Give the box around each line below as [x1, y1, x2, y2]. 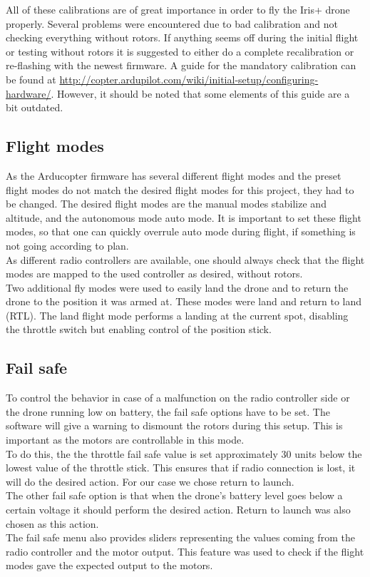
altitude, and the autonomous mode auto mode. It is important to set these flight [6, 210, 361, 225]
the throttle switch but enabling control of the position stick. [6, 322, 272, 337]
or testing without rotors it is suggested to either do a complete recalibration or [6, 44, 354, 58]
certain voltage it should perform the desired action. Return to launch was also [6, 502, 351, 517]
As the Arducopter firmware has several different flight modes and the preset [6, 168, 341, 183]
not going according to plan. [6, 238, 129, 252]
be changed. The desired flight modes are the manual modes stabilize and [6, 196, 327, 211]
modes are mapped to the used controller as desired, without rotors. [6, 266, 303, 281]
